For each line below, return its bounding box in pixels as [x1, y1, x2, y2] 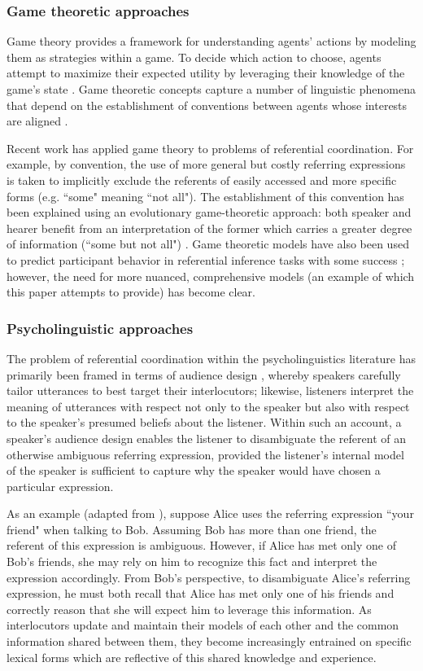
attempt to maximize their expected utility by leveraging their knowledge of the [7, 64, 405, 81]
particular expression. [7, 477, 114, 494]
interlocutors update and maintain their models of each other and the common [7, 616, 399, 634]
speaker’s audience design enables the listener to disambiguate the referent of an [7, 429, 406, 446]
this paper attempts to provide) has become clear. [7, 283, 255, 300]
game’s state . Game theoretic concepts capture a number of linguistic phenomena [7, 81, 416, 97]
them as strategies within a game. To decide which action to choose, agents [7, 48, 382, 65]
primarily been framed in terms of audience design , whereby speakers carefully [7, 366, 401, 383]
